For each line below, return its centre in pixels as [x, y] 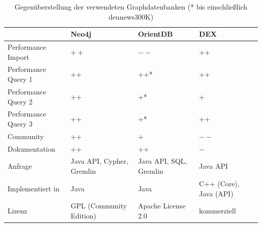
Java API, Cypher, [100, 161]
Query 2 [20, 101]
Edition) [84, 215]
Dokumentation [31, 148]
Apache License [162, 206]
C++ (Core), [219, 183]
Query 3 [20, 123]
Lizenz [18, 211]
